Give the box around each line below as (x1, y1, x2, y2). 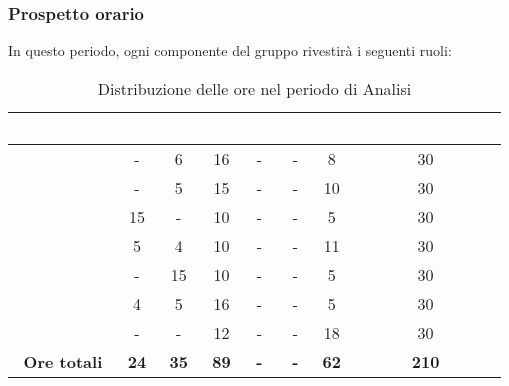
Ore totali (23, 349, 103, 373)
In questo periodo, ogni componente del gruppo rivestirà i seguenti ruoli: (8, 40, 452, 61)
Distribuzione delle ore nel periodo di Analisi (97, 76, 412, 100)
